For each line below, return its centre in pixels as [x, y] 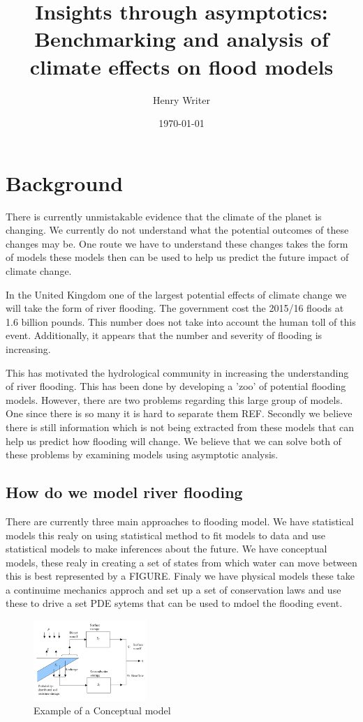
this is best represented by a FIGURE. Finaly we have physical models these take [180, 576]
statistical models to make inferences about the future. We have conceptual [166, 549]
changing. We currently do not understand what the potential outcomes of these [177, 230]
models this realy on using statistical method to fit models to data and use [165, 535]
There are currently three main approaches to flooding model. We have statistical [180, 521]
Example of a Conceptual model [102, 710]
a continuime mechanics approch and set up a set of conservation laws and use [173, 589]
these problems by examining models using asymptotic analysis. [142, 454]
